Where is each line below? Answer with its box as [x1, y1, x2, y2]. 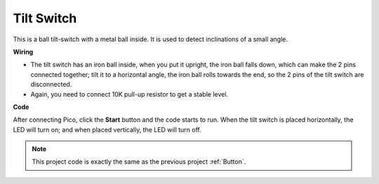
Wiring [13, 48, 34, 56]
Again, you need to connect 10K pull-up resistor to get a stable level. [30, 90, 228, 98]
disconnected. [30, 80, 72, 89]
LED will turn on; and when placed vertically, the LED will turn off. [13, 125, 201, 134]
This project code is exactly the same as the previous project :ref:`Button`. [32, 157, 246, 166]
